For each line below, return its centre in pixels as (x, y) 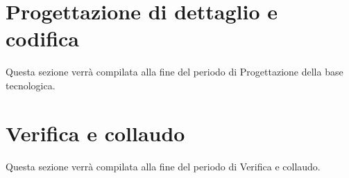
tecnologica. (31, 85)
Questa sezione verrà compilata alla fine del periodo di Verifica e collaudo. (163, 166)
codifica (42, 38)
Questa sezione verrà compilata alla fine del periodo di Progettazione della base (174, 72)
